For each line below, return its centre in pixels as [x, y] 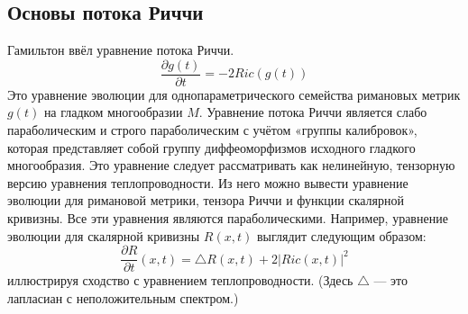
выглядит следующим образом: [341, 235]
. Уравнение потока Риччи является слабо [313, 112]
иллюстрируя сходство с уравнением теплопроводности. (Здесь [180, 280]
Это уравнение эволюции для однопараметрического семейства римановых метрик [234, 94]
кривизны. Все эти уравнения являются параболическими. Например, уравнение [228, 218]
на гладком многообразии [113, 112]
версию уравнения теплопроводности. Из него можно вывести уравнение [208, 182]
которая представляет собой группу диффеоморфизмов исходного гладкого [211, 147]
